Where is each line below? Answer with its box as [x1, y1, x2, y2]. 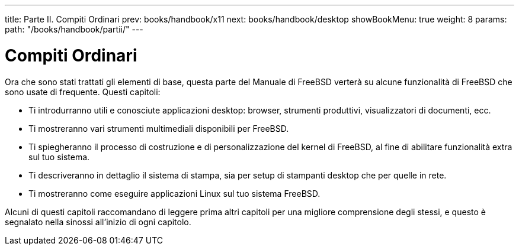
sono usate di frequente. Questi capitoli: [5, 86, 161, 97]
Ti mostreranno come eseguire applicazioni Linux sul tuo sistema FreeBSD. [28, 188, 321, 199]
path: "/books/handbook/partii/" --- [5, 24, 143, 34]
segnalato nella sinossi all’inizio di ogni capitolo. [5, 216, 191, 227]
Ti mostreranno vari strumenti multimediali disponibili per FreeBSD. [28, 123, 289, 134]
